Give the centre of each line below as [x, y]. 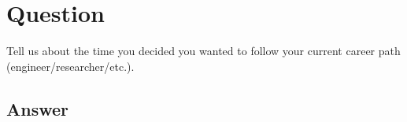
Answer [38, 108]
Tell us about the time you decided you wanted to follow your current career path [203, 51]
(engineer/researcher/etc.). [70, 66]
